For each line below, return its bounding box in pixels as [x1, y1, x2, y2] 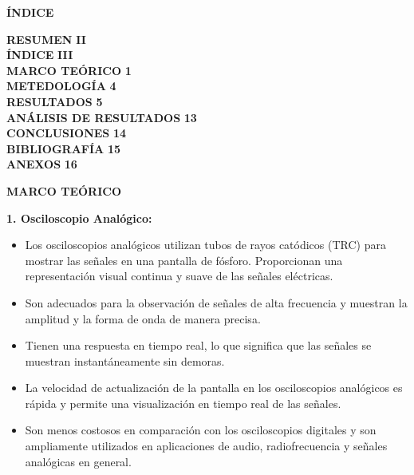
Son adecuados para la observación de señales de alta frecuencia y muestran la [25, 294, 408, 311]
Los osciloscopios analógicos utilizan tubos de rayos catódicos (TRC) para [25, 236, 386, 253]
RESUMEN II [6, 30, 86, 47]
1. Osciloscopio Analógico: [6, 209, 152, 226]
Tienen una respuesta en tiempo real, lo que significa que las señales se [25, 337, 372, 354]
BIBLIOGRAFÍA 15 [6, 140, 120, 156]
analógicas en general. [25, 453, 132, 469]
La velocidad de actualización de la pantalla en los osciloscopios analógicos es [25, 379, 403, 396]
